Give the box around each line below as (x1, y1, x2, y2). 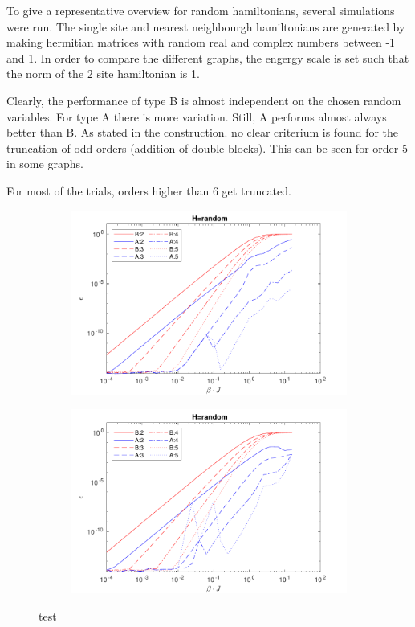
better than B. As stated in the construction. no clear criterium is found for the (6, 124, 399, 141)
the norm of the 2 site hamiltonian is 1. (6, 65, 200, 82)
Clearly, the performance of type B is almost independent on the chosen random (6, 92, 401, 109)
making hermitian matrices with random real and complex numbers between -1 (6, 34, 396, 51)
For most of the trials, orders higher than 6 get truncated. (6, 182, 291, 199)
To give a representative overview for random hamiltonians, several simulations (6, 2, 395, 18)
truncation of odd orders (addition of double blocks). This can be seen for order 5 (6, 139, 408, 156)
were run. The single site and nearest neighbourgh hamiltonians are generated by (6, 18, 405, 35)
